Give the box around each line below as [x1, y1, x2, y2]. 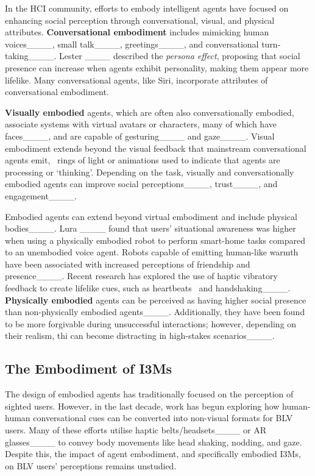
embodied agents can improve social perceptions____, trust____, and [5, 177, 278, 190]
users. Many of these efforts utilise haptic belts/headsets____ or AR [5, 424, 267, 436]
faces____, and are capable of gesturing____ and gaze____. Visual [5, 129, 275, 142]
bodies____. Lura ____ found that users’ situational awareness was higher [5, 222, 296, 235]
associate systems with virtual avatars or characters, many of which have [5, 118, 277, 130]
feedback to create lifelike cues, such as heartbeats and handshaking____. [5, 282, 291, 294]
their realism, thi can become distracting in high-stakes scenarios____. [5, 329, 275, 342]
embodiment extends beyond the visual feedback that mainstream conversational [5, 141, 306, 154]
